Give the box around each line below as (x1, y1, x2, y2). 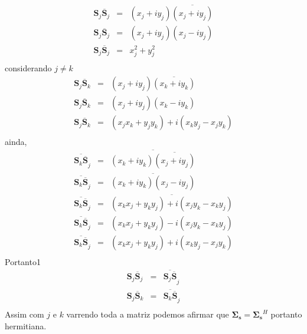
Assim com (5, 308, 44, 320)
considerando (5, 62, 52, 74)
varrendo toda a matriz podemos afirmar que (66, 308, 229, 320)
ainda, (5, 135, 27, 148)
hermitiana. (5, 319, 47, 332)
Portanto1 (5, 255, 41, 267)
